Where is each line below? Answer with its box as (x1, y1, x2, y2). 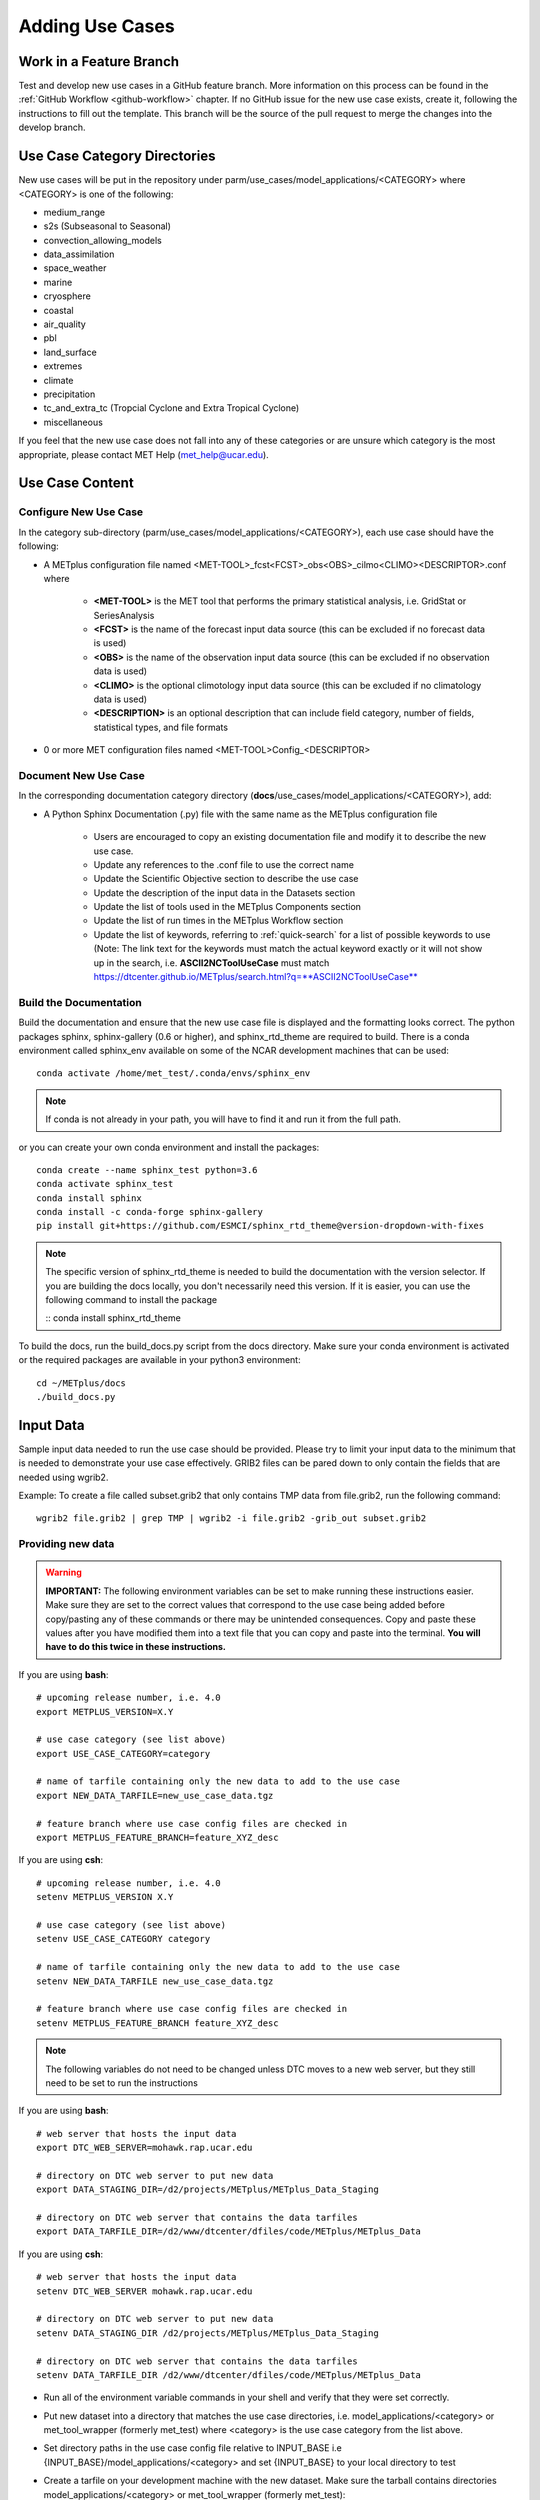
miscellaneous (43, 416, 104, 428)
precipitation (43, 388, 96, 400)
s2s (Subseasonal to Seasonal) (43, 220, 172, 232)
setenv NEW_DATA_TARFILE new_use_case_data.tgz (36, 1975, 274, 1987)
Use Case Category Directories (18, 148, 216, 165)
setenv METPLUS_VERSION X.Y (36, 1891, 174, 1903)
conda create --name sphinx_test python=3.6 (36, 1164, 259, 1175)
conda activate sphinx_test (36, 1178, 174, 1190)
